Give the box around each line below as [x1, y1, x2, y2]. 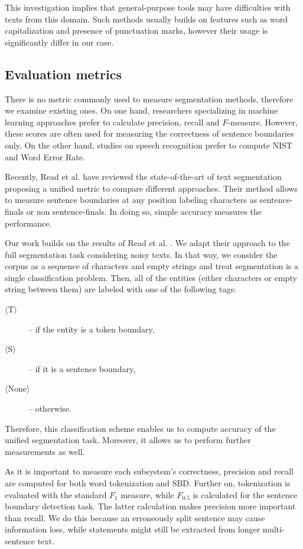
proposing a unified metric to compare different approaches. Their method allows [5, 182, 298, 194]
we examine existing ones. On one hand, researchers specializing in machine [5, 104, 278, 117]
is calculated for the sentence [193, 488, 298, 500]
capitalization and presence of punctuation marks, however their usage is [5, 24, 268, 37]
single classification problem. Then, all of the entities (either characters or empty [5, 271, 297, 283]
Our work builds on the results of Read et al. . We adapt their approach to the [5, 237, 290, 249]
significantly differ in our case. [5, 35, 114, 48]
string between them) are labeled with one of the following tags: [5, 283, 236, 295]
